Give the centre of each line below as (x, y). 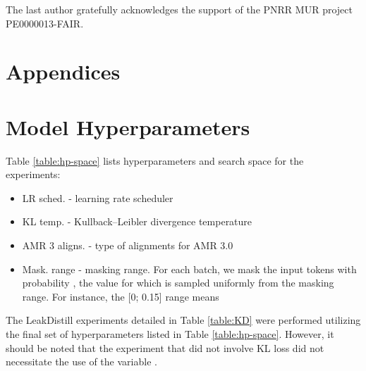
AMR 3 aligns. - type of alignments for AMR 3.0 (128, 245)
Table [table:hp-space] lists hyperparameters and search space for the (155, 160)
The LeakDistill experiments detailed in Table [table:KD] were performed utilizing (183, 320)
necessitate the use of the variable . (81, 361)
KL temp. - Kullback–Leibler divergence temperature (137, 221)
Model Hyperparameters (128, 126)
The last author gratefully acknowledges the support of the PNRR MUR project (179, 9)
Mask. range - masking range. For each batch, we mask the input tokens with (189, 269)
